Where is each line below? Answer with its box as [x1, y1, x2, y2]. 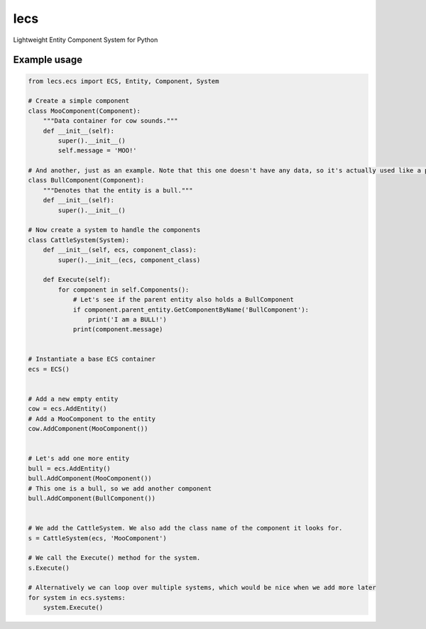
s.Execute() [28, 564, 70, 571]
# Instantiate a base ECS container [28, 355, 156, 363]
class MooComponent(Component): [28, 106, 141, 115]
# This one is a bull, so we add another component [28, 484, 212, 493]
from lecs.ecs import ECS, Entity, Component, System [28, 77, 219, 85]
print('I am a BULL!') [87, 315, 167, 323]
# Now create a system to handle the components [28, 226, 201, 234]
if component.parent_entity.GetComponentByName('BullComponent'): [72, 305, 309, 314]
